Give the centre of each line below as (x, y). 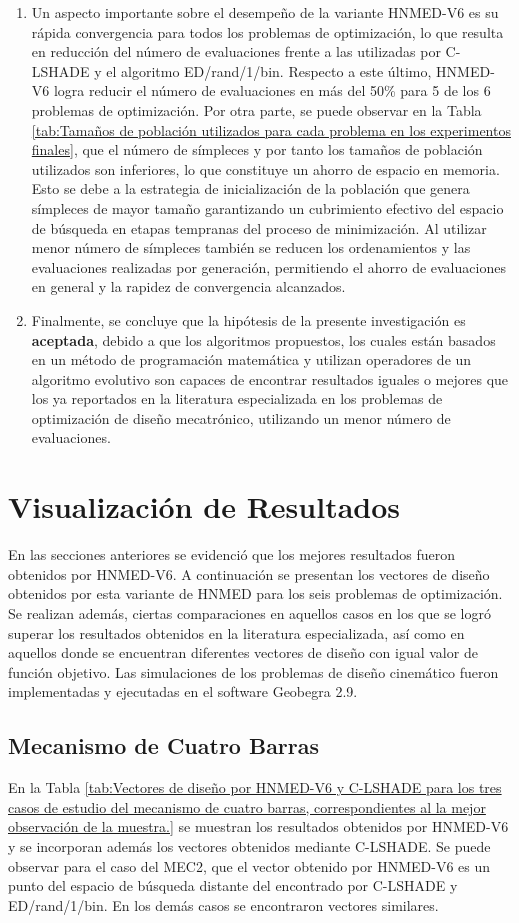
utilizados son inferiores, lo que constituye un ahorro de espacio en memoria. (265, 168)
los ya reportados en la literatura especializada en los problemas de (237, 398)
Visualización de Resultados (204, 506)
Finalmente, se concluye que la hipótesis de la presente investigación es (248, 319)
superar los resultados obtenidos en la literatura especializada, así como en (236, 632)
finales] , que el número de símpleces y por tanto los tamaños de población (257, 149)
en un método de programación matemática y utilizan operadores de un (251, 359)
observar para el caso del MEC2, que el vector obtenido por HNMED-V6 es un (249, 865)
